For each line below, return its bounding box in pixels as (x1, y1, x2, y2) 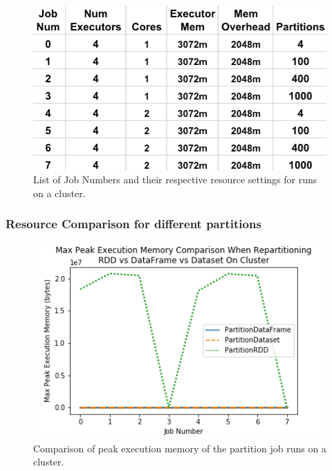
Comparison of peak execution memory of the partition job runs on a (33, 441, 326, 455)
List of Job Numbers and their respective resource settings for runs (33, 172, 317, 187)
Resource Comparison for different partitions (6, 215, 261, 232)
